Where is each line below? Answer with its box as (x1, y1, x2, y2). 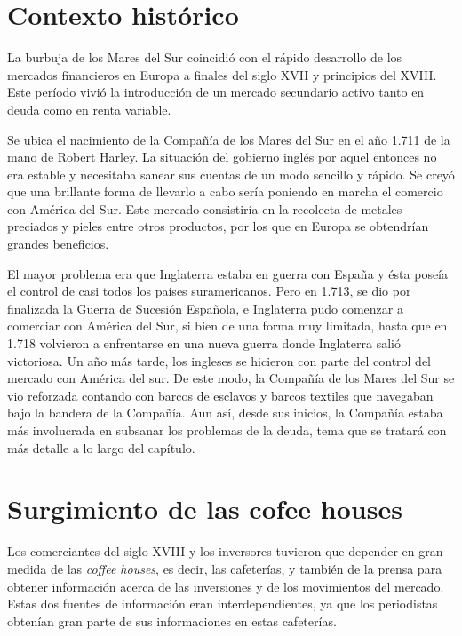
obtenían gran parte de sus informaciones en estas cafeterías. (7, 611, 337, 630)
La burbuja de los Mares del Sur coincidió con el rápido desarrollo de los (7, 48, 402, 67)
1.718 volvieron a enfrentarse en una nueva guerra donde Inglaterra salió (7, 334, 402, 353)
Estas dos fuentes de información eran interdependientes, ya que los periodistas (7, 594, 438, 613)
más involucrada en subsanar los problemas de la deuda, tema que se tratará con (7, 421, 447, 439)
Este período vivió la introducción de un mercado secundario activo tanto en (7, 83, 425, 101)
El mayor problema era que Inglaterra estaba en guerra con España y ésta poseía (7, 264, 449, 282)
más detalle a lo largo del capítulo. (7, 438, 195, 457)
